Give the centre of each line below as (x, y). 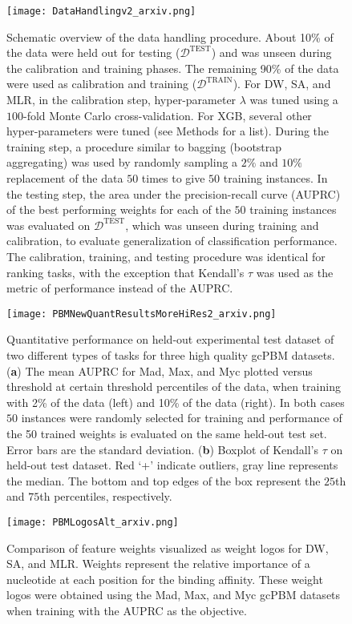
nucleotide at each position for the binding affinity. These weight (165, 579)
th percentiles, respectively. (106, 496)
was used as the (295, 272)
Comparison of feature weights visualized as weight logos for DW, (168, 548)
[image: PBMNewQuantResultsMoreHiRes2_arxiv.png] (142, 314)
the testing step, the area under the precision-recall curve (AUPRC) (174, 193)
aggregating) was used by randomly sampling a (122, 162)
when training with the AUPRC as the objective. (127, 610)
